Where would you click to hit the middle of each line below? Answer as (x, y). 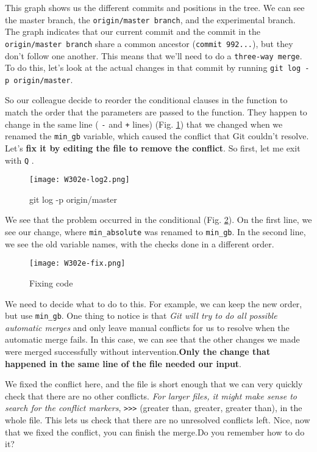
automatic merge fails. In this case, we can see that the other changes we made (152, 339)
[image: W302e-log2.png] (80, 180)
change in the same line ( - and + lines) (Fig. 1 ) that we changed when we (144, 124)
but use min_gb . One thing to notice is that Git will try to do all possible (141, 315)
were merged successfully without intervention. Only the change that (138, 351)
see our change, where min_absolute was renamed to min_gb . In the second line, (155, 232)
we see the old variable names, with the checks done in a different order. (140, 243)
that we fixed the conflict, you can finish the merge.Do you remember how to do (155, 432)
